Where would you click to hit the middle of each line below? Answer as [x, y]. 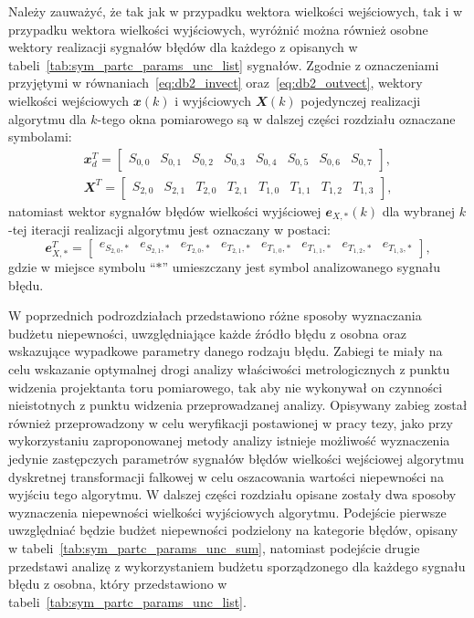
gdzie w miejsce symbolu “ [82, 267]
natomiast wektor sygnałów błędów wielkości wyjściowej [165, 210]
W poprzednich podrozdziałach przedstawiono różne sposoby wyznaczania [215, 315]
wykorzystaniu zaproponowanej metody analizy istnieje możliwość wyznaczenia [229, 440]
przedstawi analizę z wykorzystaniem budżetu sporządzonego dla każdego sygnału [237, 566]
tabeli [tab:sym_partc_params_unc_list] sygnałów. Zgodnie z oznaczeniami [224, 64]
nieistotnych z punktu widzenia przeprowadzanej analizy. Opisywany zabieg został [238, 405]
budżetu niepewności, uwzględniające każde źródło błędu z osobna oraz [207, 333]
